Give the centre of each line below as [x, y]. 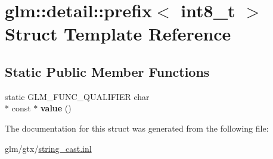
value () [56, 108]
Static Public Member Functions [107, 71]
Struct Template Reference [118, 34]
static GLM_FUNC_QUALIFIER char [77, 96]
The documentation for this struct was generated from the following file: [137, 128]
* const [18, 108]
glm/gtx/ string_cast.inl [48, 148]
